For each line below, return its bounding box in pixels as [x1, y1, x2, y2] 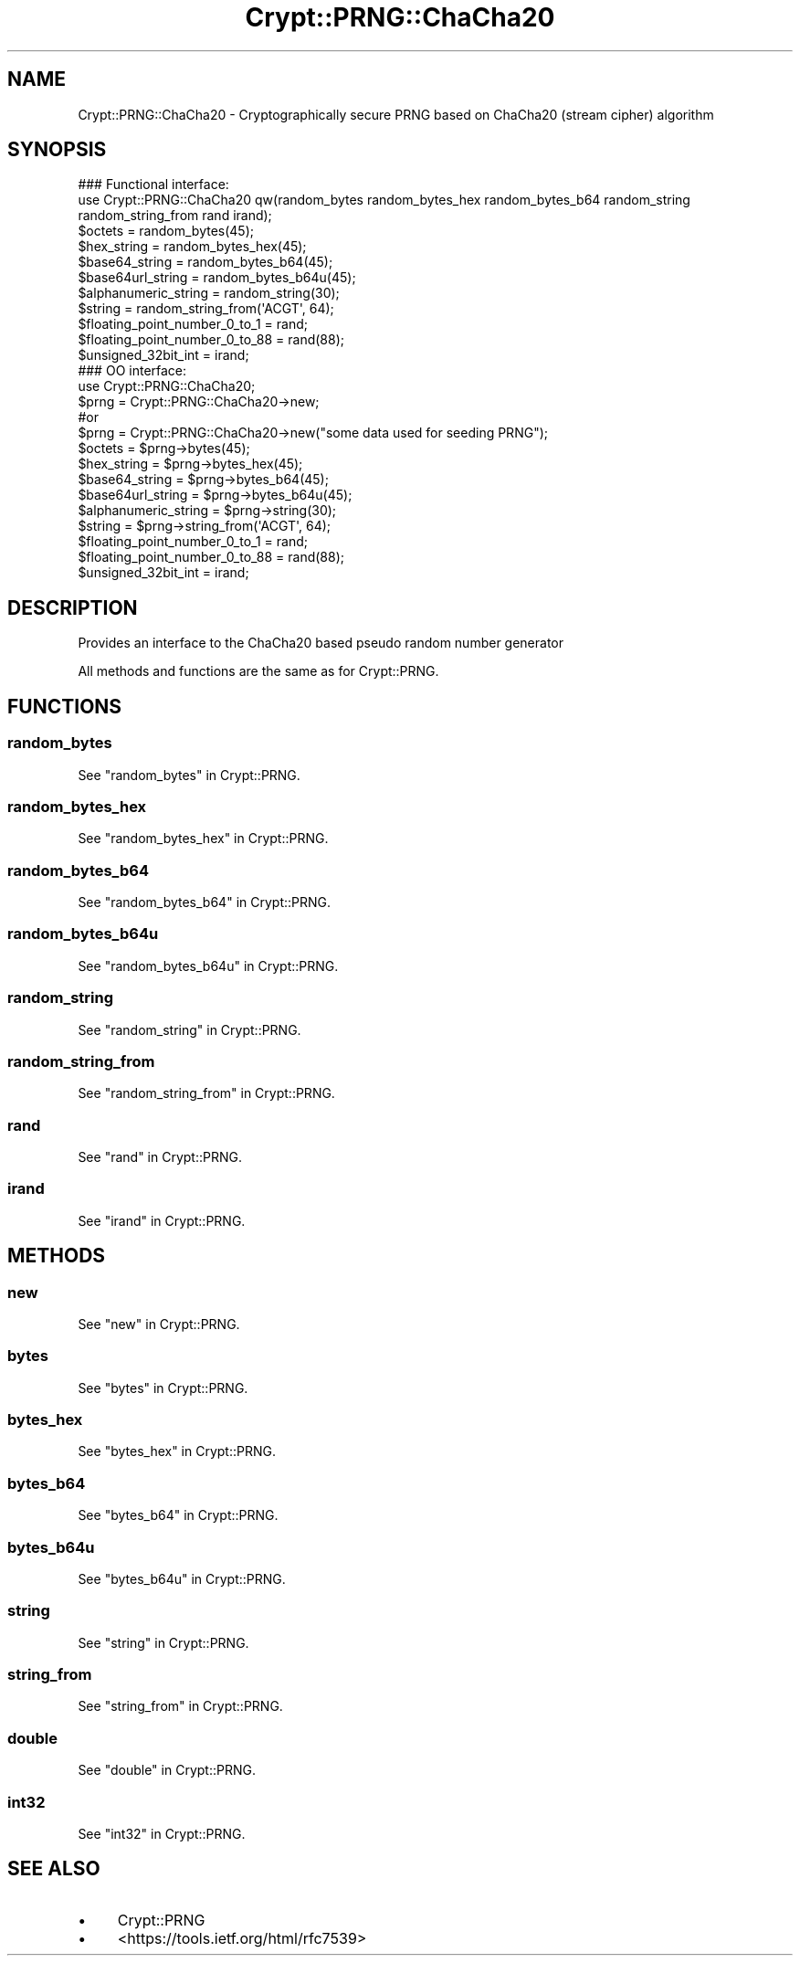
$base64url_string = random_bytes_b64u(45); [78, 269, 356, 286]
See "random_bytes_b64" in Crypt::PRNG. [78, 894, 332, 910]
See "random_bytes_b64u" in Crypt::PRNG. [78, 957, 339, 974]
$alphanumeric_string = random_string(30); [78, 285, 340, 301]
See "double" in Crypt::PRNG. [78, 1762, 256, 1778]
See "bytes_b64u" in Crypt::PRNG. [78, 1570, 286, 1587]
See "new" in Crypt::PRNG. [78, 1315, 240, 1332]
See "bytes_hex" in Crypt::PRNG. [78, 1443, 276, 1460]
